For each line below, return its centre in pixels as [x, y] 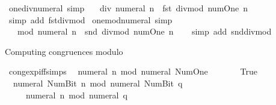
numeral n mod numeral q [76, 95]
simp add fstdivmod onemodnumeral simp [90, 19]
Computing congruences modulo [64, 51]
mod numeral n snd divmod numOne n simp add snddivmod [144, 31]
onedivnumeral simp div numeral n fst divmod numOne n [128, 8]
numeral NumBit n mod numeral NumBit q [98, 83]
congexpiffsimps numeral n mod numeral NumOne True [133, 71]
